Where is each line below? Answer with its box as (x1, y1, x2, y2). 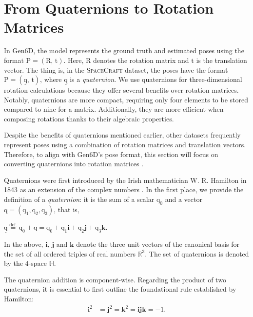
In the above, (4, 239, 43, 249)
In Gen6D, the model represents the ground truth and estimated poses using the (4, 45, 244, 56)
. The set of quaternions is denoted (145, 248, 249, 258)
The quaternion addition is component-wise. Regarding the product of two (4, 274, 226, 284)
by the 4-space (4, 258, 47, 268)
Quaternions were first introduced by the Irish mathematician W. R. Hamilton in (4, 175, 247, 185)
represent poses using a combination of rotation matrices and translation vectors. (4, 139, 246, 150)
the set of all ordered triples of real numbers (4, 248, 136, 258)
